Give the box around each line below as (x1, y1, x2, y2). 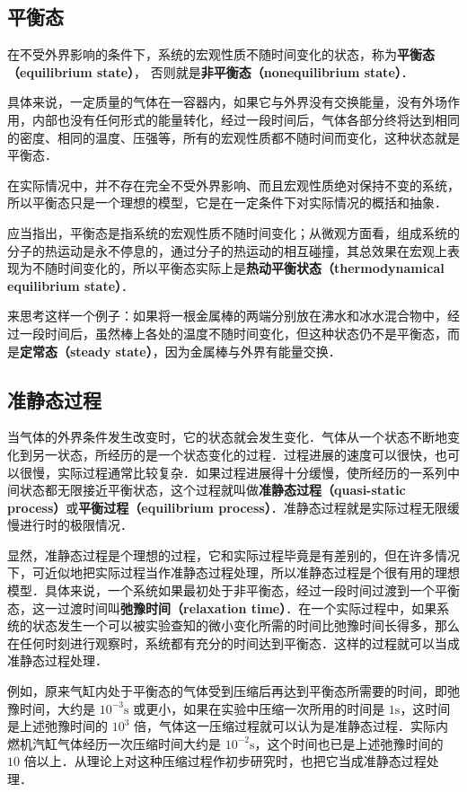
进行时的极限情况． (19, 515, 133, 534)
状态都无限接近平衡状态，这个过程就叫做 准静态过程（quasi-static (19, 480, 406, 499)
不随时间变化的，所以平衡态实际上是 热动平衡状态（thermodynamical (31, 259, 445, 277)
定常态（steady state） (20, 341, 153, 360)
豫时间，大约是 (7, 699, 95, 717)
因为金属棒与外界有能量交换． (164, 341, 341, 360)
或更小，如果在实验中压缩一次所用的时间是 (133, 699, 385, 717)
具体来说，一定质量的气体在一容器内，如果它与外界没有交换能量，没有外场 (7, 92, 447, 111)
